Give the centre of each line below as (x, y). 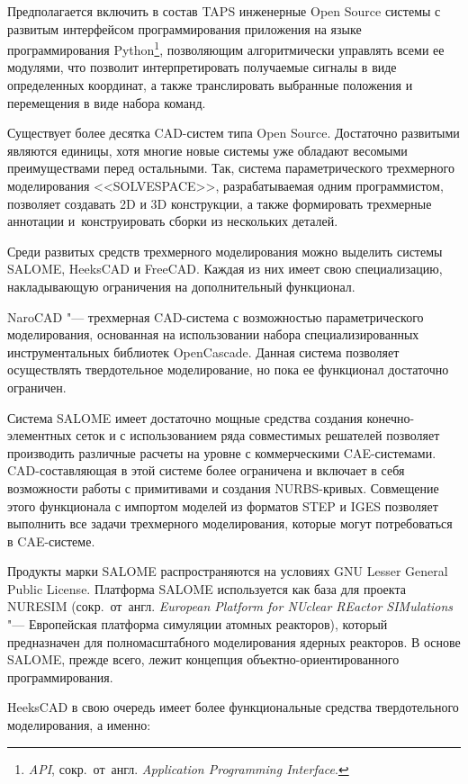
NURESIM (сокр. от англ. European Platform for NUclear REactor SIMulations (230, 606)
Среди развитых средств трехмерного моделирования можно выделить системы (225, 251)
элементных (40, 435)
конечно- (391, 417)
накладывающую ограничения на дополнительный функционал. (181, 286)
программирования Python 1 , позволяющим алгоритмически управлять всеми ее (226, 48)
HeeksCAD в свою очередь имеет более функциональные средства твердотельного (233, 707)
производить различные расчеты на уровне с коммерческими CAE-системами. (222, 452)
